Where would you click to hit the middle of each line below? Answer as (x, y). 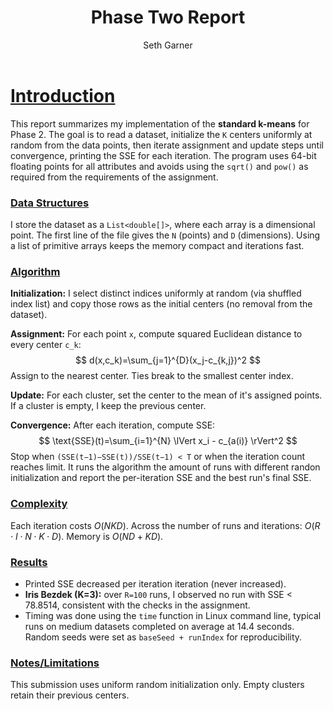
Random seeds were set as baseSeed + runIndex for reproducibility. (163, 637)
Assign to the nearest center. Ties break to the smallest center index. (152, 376)
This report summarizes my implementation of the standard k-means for (160, 123)
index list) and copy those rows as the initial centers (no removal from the (161, 304)
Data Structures (50, 203)
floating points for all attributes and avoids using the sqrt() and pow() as (159, 166)
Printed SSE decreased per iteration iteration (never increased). (155, 583)
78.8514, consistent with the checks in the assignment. (137, 605)
